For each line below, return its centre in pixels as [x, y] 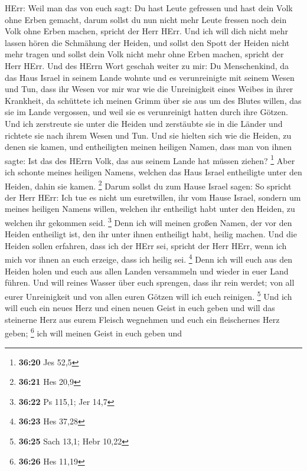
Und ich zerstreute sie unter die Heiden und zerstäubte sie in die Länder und [144, 123]
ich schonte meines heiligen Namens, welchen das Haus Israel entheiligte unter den [153, 171]
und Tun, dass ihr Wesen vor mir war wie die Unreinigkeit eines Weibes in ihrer [149, 89]
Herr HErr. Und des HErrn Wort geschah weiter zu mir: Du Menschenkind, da [147, 65]
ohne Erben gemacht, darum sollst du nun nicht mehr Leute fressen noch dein [146, 19]
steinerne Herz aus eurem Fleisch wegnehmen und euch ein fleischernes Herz [142, 319]
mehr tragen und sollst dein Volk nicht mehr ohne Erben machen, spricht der [144, 54]
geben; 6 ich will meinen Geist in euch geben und [94, 332]
